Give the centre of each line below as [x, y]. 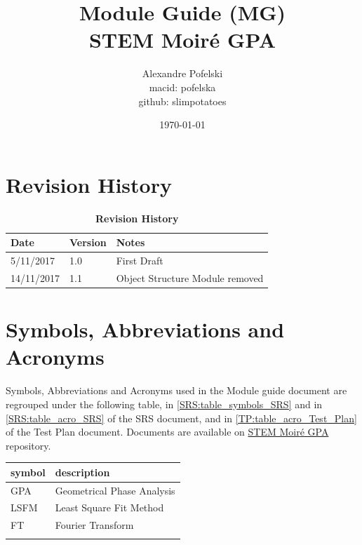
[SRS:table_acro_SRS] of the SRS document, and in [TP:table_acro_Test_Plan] [181, 418]
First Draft [140, 261]
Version [88, 242]
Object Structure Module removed [190, 277]
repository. [28, 445]
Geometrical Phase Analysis [115, 490]
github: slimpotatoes [182, 101]
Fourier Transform [94, 525]
